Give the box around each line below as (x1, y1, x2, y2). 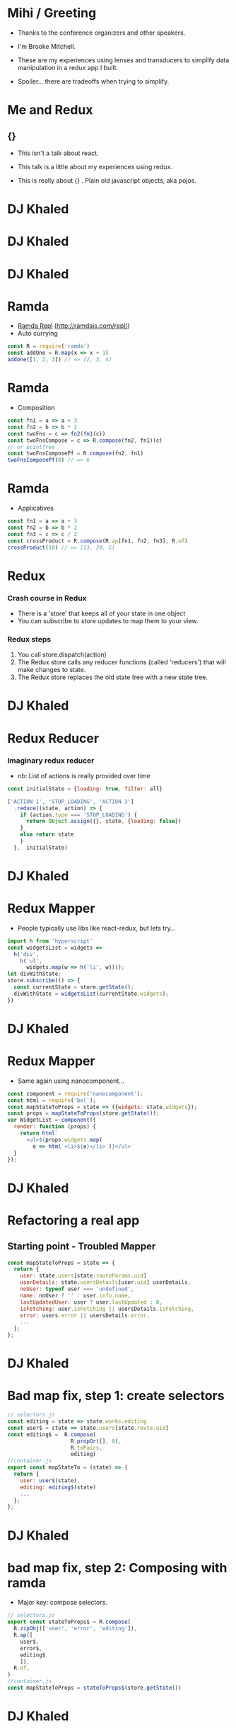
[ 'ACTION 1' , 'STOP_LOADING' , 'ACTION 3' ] (7, 798, 134, 805)
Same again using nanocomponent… (17, 1076, 125, 1085)
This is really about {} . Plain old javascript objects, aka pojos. (17, 176, 196, 185)
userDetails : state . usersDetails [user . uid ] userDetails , (20, 1279, 191, 1286)
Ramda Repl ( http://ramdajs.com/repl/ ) (17, 322, 131, 330)
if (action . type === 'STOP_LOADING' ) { (20, 811, 138, 819)
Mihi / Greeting (7, 5, 97, 21)
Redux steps (7, 634, 52, 644)
